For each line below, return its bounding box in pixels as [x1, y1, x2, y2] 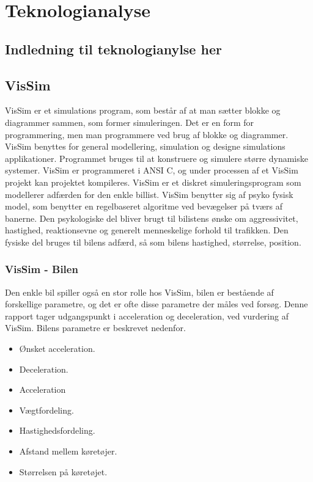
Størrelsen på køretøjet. [19, 465, 108, 478]
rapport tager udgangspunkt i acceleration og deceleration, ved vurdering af [5, 309, 289, 322]
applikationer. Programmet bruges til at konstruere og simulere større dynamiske [5, 152, 308, 164]
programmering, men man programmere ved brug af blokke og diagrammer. [5, 128, 289, 141]
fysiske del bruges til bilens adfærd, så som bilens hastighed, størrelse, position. [5, 235, 301, 248]
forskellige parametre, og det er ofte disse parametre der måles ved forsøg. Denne [5, 298, 308, 310]
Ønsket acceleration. [19, 342, 95, 355]
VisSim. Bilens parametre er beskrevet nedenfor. [5, 321, 186, 334]
